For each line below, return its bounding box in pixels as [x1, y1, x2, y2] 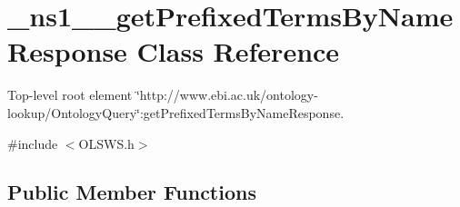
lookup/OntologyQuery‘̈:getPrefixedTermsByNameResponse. [7, 103, 345, 122]
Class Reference [136, 33, 340, 70]
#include [7, 133, 58, 153]
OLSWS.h [78, 133, 135, 153]
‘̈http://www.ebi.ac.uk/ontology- [135, 85, 318, 104]
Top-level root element [7, 85, 133, 104]
